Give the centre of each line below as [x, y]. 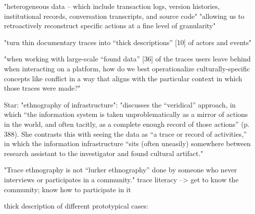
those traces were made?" [42, 88]
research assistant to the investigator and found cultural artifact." [104, 153]
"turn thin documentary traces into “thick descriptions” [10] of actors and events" [128, 42]
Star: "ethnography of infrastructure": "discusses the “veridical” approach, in [120, 104]
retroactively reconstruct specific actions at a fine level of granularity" [110, 26]
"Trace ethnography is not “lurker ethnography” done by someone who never [121, 170]
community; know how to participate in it [67, 189]
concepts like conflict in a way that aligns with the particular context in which [123, 78]
